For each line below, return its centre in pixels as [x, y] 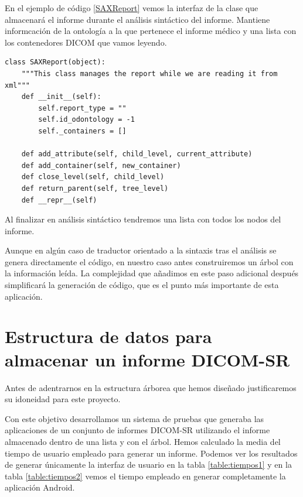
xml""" [17, 85]
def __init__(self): [61, 97]
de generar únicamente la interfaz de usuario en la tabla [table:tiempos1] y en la [148, 465]
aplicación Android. [40, 487]
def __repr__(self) [59, 200]
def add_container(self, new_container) [101, 165]
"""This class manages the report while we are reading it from [149, 73]
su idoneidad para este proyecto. [63, 399]
